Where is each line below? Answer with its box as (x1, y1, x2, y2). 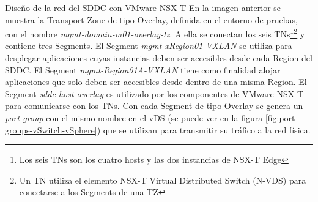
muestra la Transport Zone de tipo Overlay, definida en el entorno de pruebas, (5, 13, 298, 26)
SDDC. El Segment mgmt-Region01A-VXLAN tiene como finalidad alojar (5, 63, 281, 76)
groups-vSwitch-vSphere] (5, 123, 97, 136)
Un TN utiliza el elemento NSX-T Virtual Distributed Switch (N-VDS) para (19, 173, 306, 186)
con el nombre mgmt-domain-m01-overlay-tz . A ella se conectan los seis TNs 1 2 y (5, 26, 305, 40)
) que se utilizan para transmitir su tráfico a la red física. (97, 123, 311, 136)
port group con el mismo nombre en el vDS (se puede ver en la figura (5, 111, 263, 124)
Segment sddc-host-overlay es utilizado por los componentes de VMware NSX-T (5, 87, 304, 100)
